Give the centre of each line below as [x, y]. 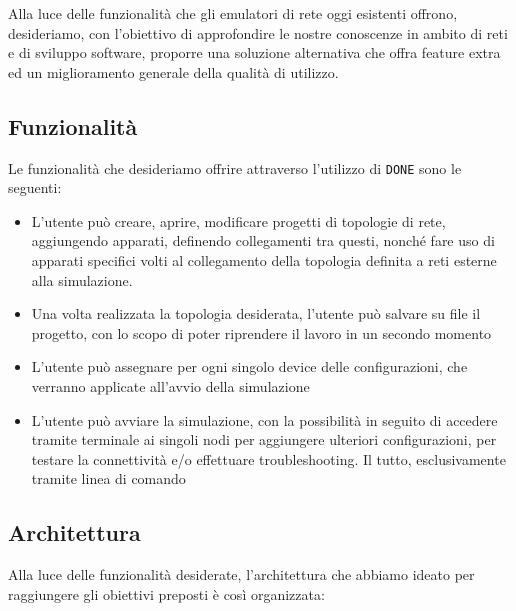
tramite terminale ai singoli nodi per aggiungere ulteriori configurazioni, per [264, 439]
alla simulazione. [82, 279]
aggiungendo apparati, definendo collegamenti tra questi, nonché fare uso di [263, 240]
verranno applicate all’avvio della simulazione [170, 385]
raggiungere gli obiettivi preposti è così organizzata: [166, 593]
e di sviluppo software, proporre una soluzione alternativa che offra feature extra [254, 52]
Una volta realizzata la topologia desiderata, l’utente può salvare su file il [256, 313]
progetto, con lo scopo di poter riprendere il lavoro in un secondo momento [261, 332]
